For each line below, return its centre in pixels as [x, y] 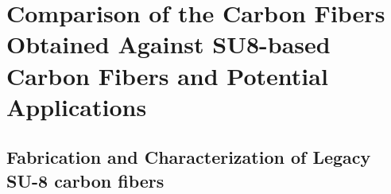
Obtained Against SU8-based [168, 44]
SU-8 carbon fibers [85, 180]
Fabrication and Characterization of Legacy [189, 157]
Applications [77, 106]
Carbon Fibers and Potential [167, 75]
